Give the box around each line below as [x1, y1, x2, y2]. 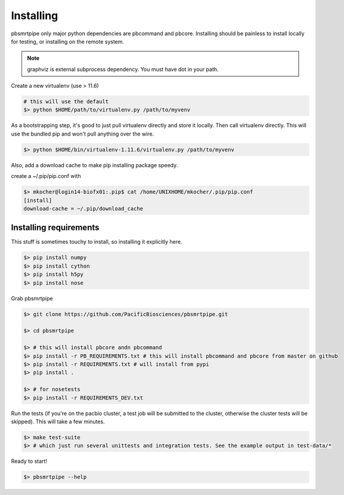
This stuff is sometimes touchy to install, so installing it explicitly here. [11, 238, 182, 245]
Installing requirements [11, 223, 100, 233]
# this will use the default [23, 99, 109, 105]
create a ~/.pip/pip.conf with [11, 173, 81, 180]
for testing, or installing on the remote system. [11, 38, 125, 45]
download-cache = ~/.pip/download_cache [23, 205, 143, 212]
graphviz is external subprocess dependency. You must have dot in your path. [27, 66, 219, 73]
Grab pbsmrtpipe [11, 294, 53, 302]
